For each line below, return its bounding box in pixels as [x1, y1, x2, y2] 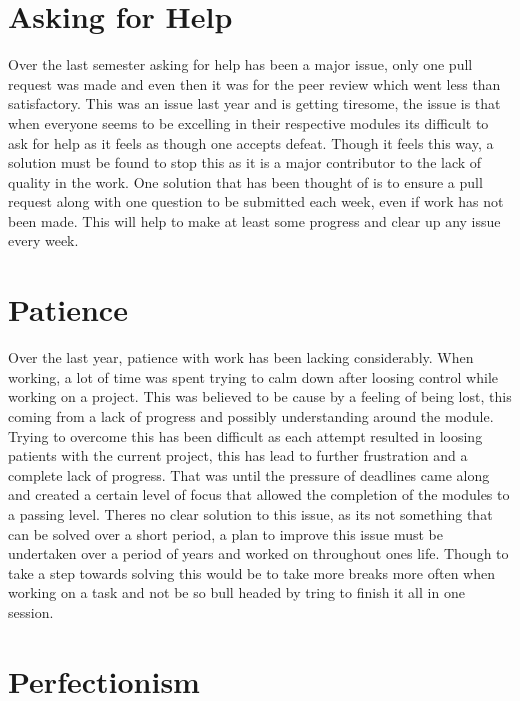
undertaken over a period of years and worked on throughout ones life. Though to [8, 543, 509, 564]
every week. [8, 230, 79, 251]
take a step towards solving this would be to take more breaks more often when [8, 562, 495, 583]
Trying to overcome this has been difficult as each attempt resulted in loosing [8, 425, 483, 446]
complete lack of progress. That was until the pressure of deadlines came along [8, 464, 490, 485]
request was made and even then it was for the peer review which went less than [8, 73, 501, 94]
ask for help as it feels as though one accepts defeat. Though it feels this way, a [8, 132, 494, 153]
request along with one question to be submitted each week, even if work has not [8, 191, 504, 212]
